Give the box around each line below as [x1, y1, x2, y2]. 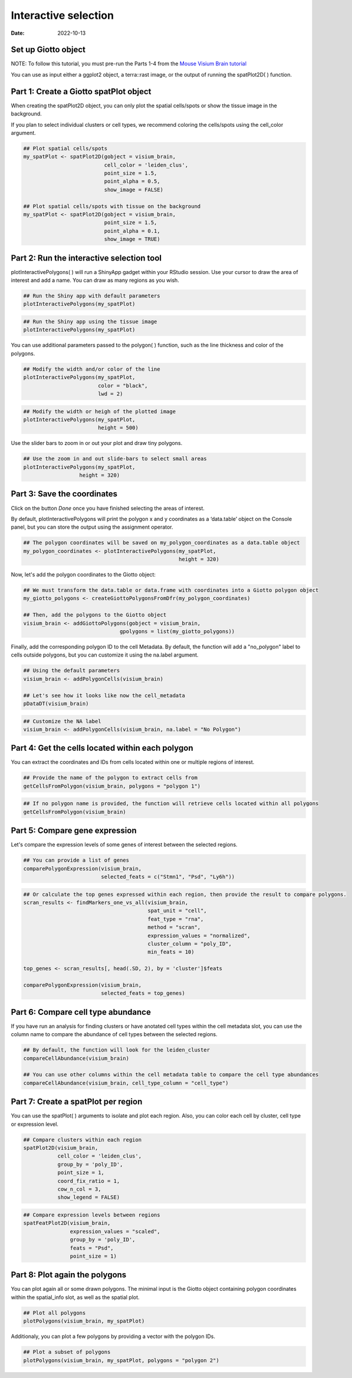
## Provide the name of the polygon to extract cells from [23, 774, 198, 781]
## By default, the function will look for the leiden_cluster [23, 1047, 210, 1053]
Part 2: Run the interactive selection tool [11, 253, 162, 263]
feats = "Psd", [70, 1244, 114, 1251]
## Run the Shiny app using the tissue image [23, 318, 157, 325]
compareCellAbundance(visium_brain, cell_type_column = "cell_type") [23, 1079, 229, 1086]
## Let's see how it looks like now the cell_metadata [23, 692, 185, 698]
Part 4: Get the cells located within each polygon [11, 743, 194, 753]
